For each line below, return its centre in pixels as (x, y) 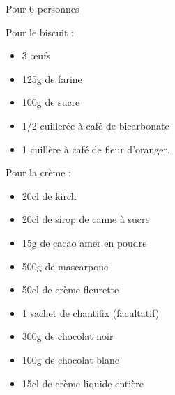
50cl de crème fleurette (70, 289)
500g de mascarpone (65, 266)
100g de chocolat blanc (71, 359)
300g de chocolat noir (68, 336)
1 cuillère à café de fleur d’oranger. (96, 149)
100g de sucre (51, 102)
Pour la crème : (38, 172)
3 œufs (36, 55)
